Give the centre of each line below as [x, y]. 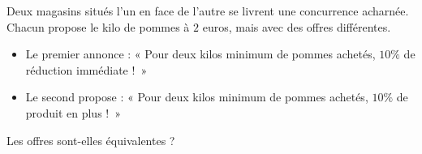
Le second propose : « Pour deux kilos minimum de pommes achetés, [197, 97]
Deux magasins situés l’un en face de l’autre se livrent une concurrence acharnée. [208, 11]
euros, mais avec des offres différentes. [297, 26]
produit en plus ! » [73, 112]
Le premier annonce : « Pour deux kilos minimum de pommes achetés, [200, 54]
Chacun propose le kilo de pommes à [98, 26]
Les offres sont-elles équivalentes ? [91, 140]
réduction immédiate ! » [86, 69]
